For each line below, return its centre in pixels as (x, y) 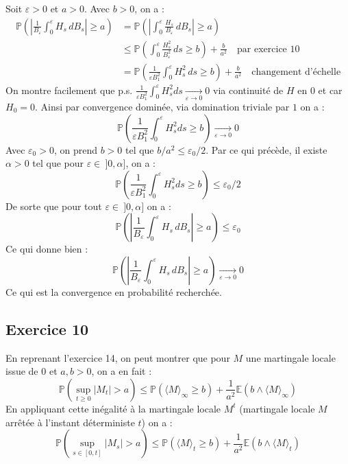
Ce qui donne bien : (47, 249)
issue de (22, 371)
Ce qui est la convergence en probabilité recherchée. (114, 291)
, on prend (75, 149)
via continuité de (248, 90)
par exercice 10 (269, 49)
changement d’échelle (296, 72)
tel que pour (58, 163)
